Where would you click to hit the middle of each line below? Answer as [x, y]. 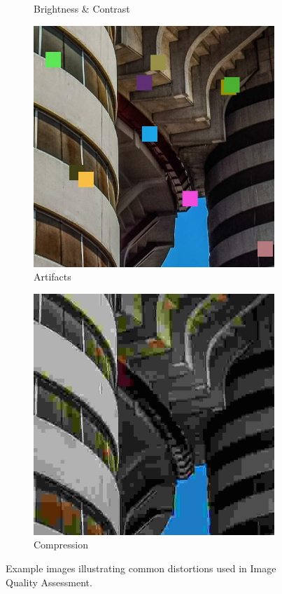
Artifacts [52, 277]
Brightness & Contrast [82, 8]
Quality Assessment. [49, 582]
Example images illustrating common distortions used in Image [141, 568]
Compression [61, 545]
